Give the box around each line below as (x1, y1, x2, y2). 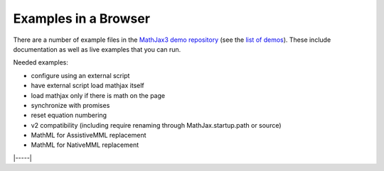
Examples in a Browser (13, 11, 151, 26)
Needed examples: (13, 58, 69, 67)
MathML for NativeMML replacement (31, 140, 139, 149)
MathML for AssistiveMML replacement (31, 131, 146, 140)
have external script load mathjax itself (31, 82, 145, 90)
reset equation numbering (31, 111, 107, 120)
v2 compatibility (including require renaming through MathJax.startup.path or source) (31, 121, 282, 129)
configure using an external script (31, 71, 130, 79)
